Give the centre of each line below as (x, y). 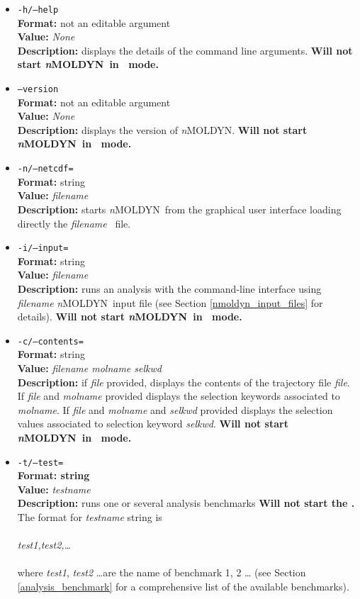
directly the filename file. (74, 223)
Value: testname (54, 489)
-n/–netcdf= (45, 169)
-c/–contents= (50, 341)
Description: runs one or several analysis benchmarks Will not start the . (186, 503)
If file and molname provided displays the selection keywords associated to (179, 396)
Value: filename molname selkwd (89, 368)
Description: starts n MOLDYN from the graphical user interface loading (179, 209)
